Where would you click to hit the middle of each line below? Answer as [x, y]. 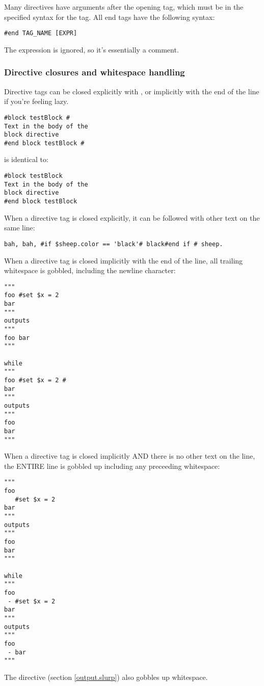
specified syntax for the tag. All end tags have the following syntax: [110, 17]
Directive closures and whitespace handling [95, 72]
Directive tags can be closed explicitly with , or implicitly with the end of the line [132, 91]
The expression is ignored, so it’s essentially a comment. [91, 49]
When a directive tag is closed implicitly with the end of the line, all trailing [124, 260]
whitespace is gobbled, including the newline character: [90, 270]
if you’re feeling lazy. [36, 101]
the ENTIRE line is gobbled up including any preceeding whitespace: [112, 466]
